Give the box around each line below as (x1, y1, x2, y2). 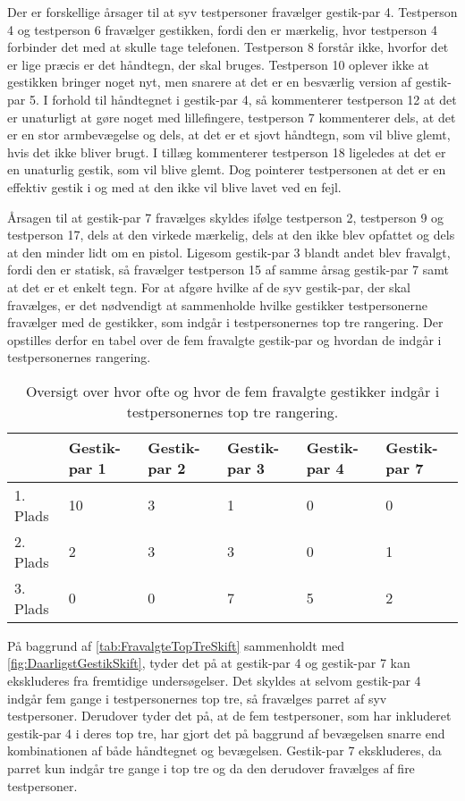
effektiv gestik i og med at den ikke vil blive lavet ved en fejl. (7, 177, 342, 196)
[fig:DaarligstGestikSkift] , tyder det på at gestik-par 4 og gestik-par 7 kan (7, 653, 410, 672)
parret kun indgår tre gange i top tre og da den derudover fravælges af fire (7, 759, 415, 778)
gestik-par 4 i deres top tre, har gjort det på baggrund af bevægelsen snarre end (7, 723, 445, 742)
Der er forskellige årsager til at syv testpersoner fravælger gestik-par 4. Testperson (7, 3, 458, 21)
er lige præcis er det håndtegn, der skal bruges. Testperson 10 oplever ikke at (7, 55, 429, 73)
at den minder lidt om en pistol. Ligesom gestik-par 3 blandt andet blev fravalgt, (7, 242, 451, 261)
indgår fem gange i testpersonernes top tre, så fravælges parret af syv (7, 688, 387, 707)
